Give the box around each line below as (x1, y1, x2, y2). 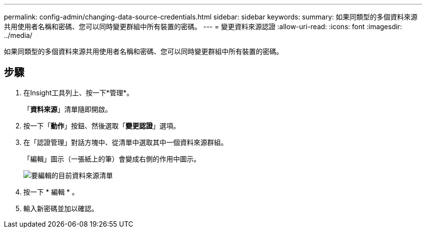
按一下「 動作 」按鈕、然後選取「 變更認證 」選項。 (23, 121, 180, 130)
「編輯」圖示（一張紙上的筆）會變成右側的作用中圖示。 (23, 154, 200, 163)
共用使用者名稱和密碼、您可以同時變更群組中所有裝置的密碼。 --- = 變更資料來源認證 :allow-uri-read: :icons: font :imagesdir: (4, 22, 402, 31)
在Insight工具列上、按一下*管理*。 (23, 88, 134, 97)
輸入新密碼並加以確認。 (23, 204, 98, 213)
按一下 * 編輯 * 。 (23, 187, 79, 196)
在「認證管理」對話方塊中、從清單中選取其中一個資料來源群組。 (23, 138, 228, 146)
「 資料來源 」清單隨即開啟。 (23, 105, 112, 113)
